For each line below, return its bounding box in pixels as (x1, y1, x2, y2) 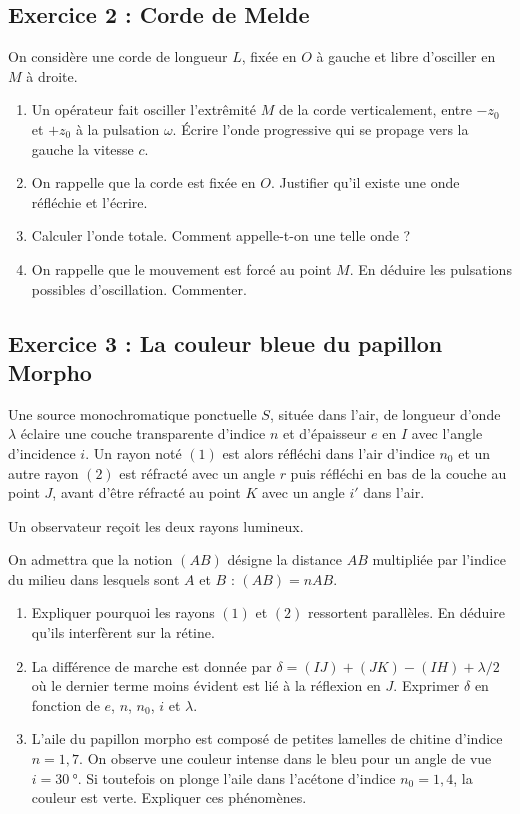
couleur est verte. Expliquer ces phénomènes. (31, 787, 307, 808)
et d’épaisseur (282, 423, 367, 444)
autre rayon (8, 462, 79, 483)
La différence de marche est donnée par (31, 655, 272, 676)
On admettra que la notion (8, 549, 173, 570)
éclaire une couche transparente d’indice (20, 423, 266, 444)
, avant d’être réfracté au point (52, 482, 241, 503)
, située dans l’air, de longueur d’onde (269, 403, 501, 424)
